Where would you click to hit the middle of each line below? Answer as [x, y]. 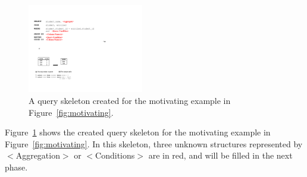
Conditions [115, 155]
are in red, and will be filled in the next [220, 155]
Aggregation [38, 155]
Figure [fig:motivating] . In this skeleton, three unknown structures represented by [154, 143]
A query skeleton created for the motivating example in [130, 100]
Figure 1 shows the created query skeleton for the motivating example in [138, 132]
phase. [16, 167]
